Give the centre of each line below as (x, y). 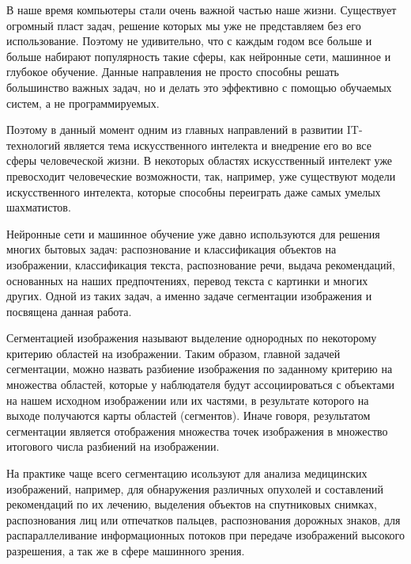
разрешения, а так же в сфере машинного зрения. (126, 551)
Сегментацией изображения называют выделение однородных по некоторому (192, 338)
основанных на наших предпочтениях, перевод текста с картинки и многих (187, 280)
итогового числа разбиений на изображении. (113, 446)
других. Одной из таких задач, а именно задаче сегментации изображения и (189, 296)
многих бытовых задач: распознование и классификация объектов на (172, 249)
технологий (34, 145)
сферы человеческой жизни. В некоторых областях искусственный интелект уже (200, 160)
